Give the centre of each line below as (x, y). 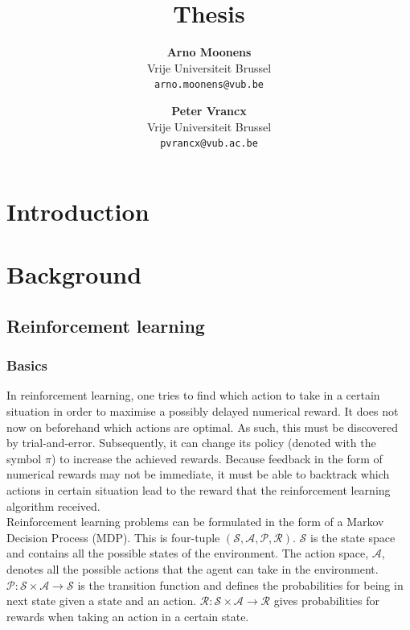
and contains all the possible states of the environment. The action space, (188, 553)
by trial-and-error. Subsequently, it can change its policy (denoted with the (191, 443)
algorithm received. (53, 506)
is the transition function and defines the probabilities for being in (240, 584)
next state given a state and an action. (102, 601)
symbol (24, 458)
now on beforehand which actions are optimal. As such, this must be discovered (203, 427)
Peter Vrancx (209, 110)
